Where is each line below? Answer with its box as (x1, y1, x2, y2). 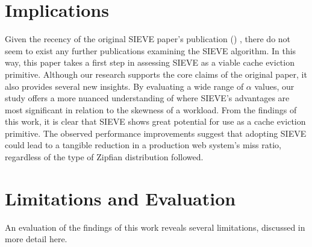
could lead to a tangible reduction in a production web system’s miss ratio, (5, 139, 282, 151)
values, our (254, 80, 295, 92)
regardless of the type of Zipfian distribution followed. (5, 151, 204, 163)
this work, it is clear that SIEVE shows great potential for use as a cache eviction (5, 115, 306, 128)
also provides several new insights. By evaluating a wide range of (5, 80, 244, 92)
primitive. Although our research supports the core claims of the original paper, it (5, 67, 307, 80)
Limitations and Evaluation (5, 186, 236, 210)
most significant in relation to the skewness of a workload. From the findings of (5, 103, 297, 116)
